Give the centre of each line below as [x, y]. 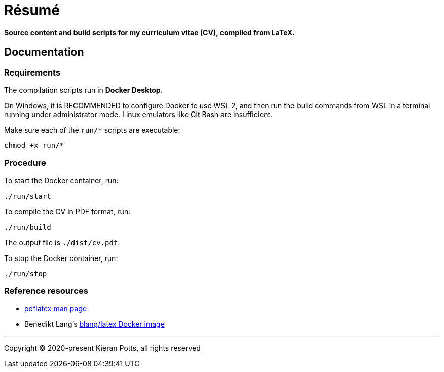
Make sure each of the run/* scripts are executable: [92, 130]
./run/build [28, 227]
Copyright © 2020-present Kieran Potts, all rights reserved [102, 348]
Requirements [32, 72]
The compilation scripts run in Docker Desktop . [83, 90]
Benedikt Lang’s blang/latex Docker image [95, 324]
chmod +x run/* [34, 145]
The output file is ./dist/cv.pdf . [62, 242]
